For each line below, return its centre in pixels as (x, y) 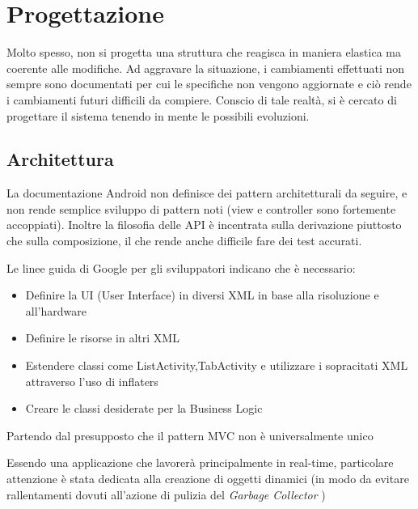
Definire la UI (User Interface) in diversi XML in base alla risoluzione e (202, 295)
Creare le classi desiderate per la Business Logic (144, 408)
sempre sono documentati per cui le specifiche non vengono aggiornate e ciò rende (209, 84)
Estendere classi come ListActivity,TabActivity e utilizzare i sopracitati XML (217, 365)
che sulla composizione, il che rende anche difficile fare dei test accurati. (184, 241)
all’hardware (56, 310)
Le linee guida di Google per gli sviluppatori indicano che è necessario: (181, 267)
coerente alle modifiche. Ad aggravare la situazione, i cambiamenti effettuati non (206, 68)
